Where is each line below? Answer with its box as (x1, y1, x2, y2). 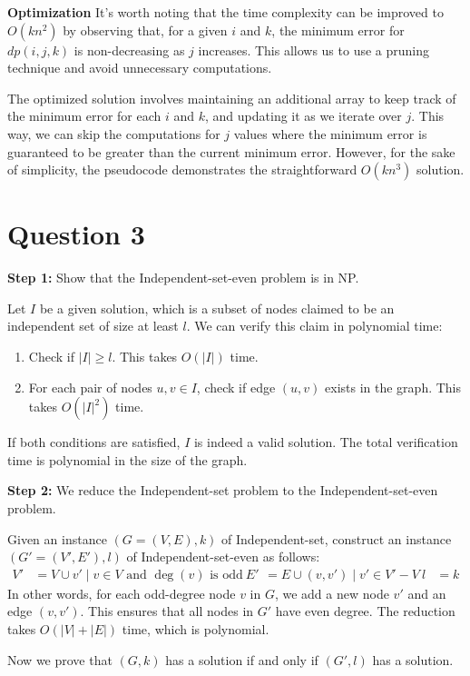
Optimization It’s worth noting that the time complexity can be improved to (7, 3, 444, 21)
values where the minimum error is (233, 124, 427, 143)
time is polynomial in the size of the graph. (7, 450, 248, 469)
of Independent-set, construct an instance (221, 529, 452, 548)
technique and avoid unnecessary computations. (7, 58, 272, 77)
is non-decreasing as (73, 40, 185, 59)
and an (407, 583, 446, 602)
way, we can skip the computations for (7, 124, 220, 143)
